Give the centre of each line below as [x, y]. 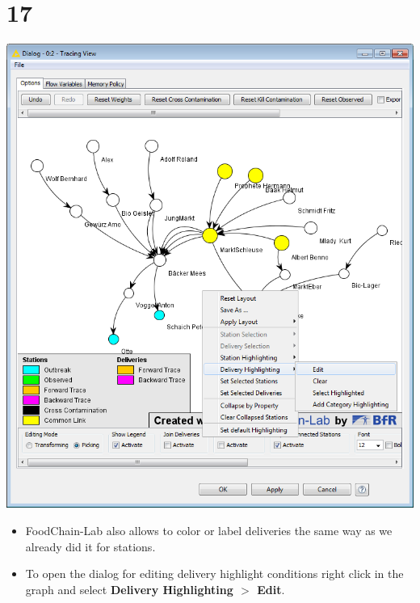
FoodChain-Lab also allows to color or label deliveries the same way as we [209, 531]
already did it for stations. [90, 546]
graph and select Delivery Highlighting [129, 589]
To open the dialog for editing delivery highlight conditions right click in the [214, 573]
